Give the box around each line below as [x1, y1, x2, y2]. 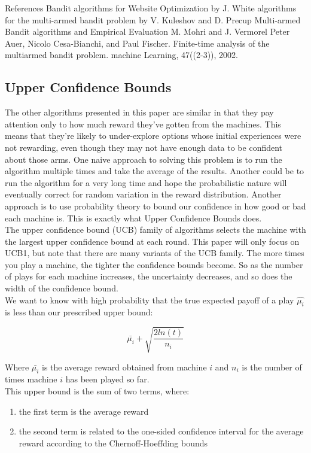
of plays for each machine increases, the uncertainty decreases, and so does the [5, 270, 292, 282]
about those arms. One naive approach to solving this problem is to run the [5, 153, 282, 165]
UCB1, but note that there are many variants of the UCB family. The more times [5, 247, 304, 259]
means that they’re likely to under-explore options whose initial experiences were [5, 129, 301, 142]
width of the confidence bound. [5, 282, 118, 294]
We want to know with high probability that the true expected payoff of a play [5, 293, 294, 306]
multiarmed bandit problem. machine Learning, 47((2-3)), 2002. [5, 48, 239, 61]
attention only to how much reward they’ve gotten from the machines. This [5, 117, 281, 130]
